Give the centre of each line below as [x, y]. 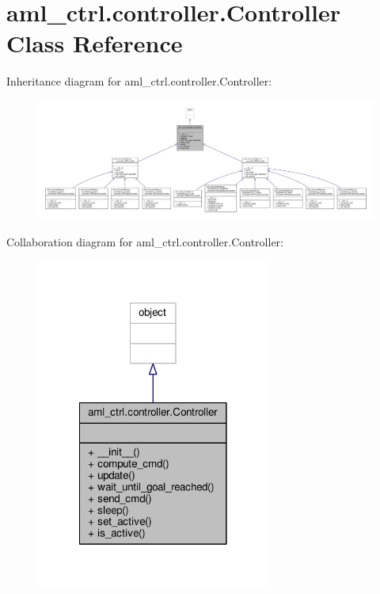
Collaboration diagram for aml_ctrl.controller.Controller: [145, 241]
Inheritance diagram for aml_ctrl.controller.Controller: [139, 81]
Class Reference [95, 43]
